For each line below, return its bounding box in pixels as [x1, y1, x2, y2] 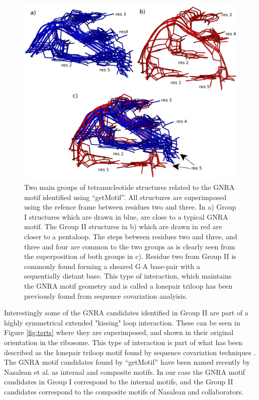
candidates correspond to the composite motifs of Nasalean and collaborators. [4, 386, 243, 396]
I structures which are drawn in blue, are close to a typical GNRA [24, 211, 228, 222]
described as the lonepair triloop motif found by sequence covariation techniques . [4, 347, 256, 357]
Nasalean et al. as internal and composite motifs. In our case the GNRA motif [4, 366, 245, 377]
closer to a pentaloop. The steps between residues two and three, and [24, 231, 237, 242]
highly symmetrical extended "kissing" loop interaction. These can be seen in [4, 317, 240, 327]
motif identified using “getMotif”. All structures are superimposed [24, 191, 227, 202]
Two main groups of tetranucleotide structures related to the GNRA [24, 182, 235, 192]
